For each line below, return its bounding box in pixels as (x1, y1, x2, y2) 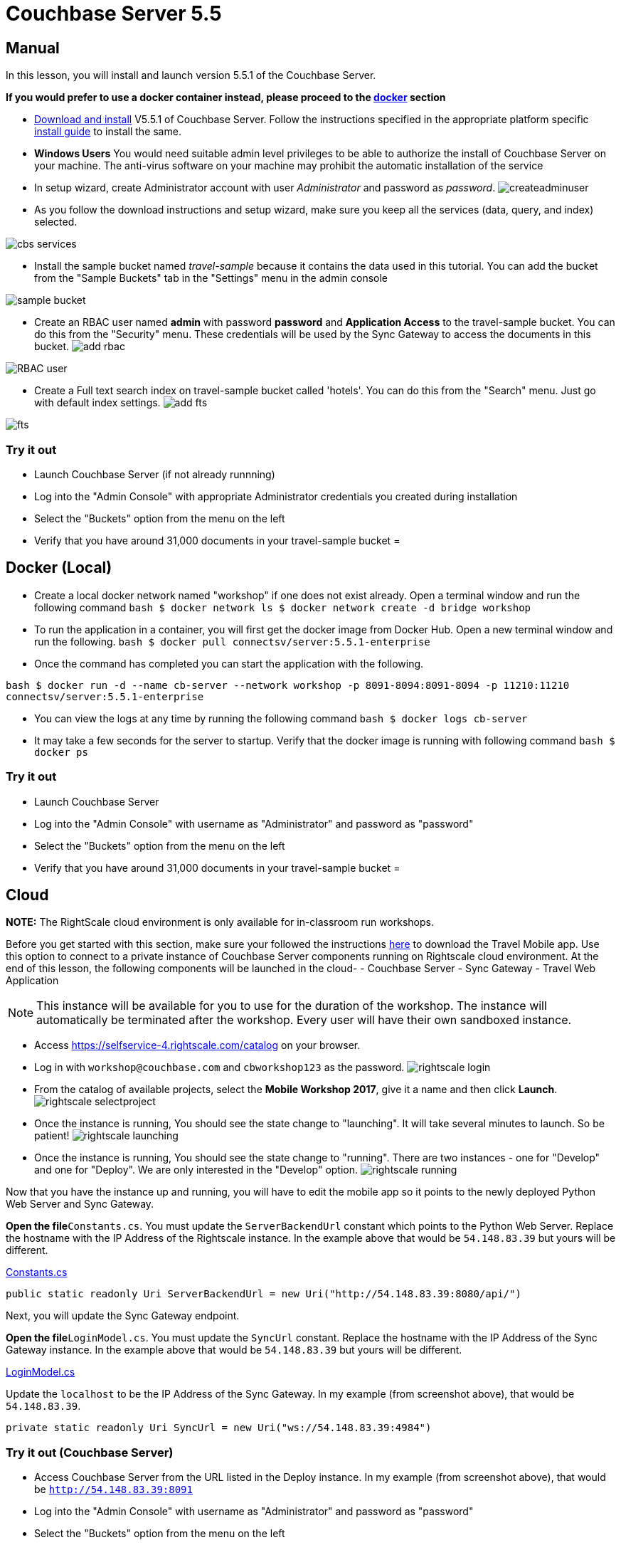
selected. (34, 216, 78, 228)
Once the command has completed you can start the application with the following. (34, 657, 424, 670)
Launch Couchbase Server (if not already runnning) (34, 468, 275, 480)
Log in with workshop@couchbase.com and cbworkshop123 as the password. (34, 1061, 405, 1074)
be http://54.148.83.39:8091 (34, 1483, 193, 1496)
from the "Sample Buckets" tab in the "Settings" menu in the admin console (34, 272, 388, 285)
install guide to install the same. (34, 125, 181, 138)
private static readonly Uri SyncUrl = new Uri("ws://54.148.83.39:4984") (6, 1422, 432, 1434)
